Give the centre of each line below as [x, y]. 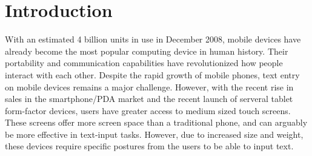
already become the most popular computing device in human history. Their [147, 51]
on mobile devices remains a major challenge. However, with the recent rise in [149, 86]
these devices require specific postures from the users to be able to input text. [149, 146]
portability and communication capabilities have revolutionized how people [144, 63]
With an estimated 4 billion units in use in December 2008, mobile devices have [153, 39]
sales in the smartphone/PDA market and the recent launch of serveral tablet [149, 99]
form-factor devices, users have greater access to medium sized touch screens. [148, 110]
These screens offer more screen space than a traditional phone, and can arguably [156, 122]
